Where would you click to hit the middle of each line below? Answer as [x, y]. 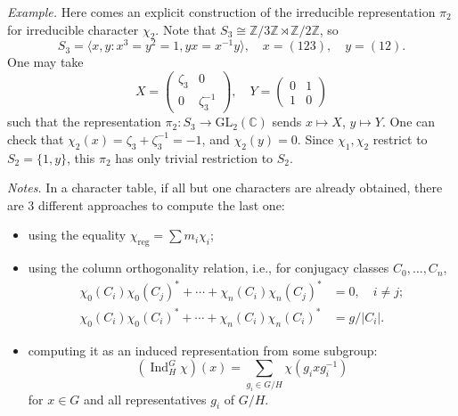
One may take [45, 62]
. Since [315, 139]
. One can [409, 122]
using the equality [77, 235]
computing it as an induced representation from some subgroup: [203, 350]
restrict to [400, 139]
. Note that [186, 29]
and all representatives [145, 399]
